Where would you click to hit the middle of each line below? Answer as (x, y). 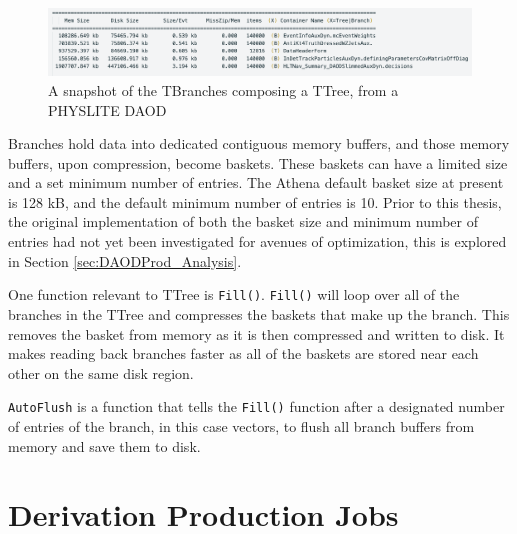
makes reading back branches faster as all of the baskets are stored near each (243, 353)
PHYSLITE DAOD (107, 109)
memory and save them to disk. (104, 445)
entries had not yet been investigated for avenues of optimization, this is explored (257, 241)
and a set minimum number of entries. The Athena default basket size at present (256, 182)
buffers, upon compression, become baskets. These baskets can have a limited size (258, 162)
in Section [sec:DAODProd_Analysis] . (125, 260)
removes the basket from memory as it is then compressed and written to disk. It (256, 333)
